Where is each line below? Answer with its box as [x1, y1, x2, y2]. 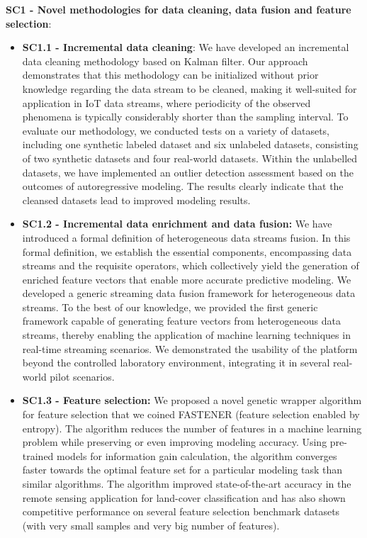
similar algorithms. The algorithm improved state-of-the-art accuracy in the [22, 476, 351, 491]
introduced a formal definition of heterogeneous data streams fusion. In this [22, 230, 351, 245]
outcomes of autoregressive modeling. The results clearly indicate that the [22, 179, 344, 194]
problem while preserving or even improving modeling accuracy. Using [22, 435, 327, 449]
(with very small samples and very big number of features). [22, 517, 280, 532]
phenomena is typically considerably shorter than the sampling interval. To [22, 109, 349, 124]
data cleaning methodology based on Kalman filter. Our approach [22, 53, 308, 68]
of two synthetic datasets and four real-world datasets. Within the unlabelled [22, 150, 358, 165]
